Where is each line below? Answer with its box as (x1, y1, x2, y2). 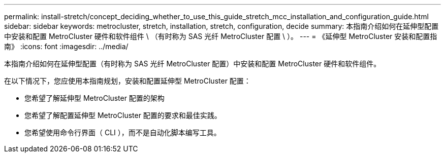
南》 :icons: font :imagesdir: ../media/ (4, 42, 129, 51)
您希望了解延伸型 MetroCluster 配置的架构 (24, 94, 165, 102)
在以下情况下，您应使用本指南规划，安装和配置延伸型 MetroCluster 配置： (4, 76, 251, 85)
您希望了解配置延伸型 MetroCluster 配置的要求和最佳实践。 (24, 111, 221, 120)
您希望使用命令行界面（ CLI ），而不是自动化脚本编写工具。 (24, 128, 221, 137)
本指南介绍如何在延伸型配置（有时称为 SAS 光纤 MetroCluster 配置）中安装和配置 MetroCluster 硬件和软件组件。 (4, 59, 381, 68)
